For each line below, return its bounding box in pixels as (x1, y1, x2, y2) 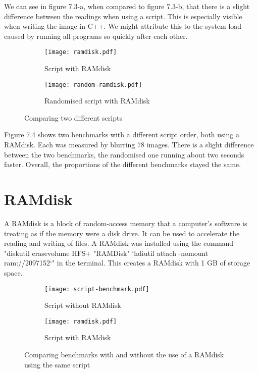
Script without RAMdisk (44, 300, 121, 310)
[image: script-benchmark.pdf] (44, 285, 149, 293)
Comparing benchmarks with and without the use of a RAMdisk (24, 349, 224, 360)
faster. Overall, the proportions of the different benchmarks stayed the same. (4, 159, 241, 170)
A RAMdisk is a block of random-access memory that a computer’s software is (4, 218, 247, 228)
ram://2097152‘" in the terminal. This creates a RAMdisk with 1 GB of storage (4, 257, 250, 268)
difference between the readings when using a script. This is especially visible (4, 11, 242, 21)
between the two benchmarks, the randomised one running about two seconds (4, 149, 244, 159)
